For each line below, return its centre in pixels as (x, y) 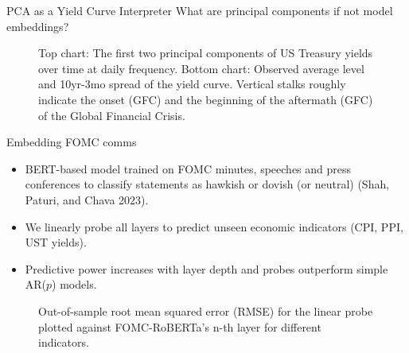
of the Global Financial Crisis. (112, 115)
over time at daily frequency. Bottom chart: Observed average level (201, 68)
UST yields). (56, 242)
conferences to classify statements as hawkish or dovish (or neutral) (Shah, (207, 184)
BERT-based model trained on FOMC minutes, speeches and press (188, 168)
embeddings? (38, 26)
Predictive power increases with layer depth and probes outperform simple (206, 268)
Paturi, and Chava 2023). (87, 199)
